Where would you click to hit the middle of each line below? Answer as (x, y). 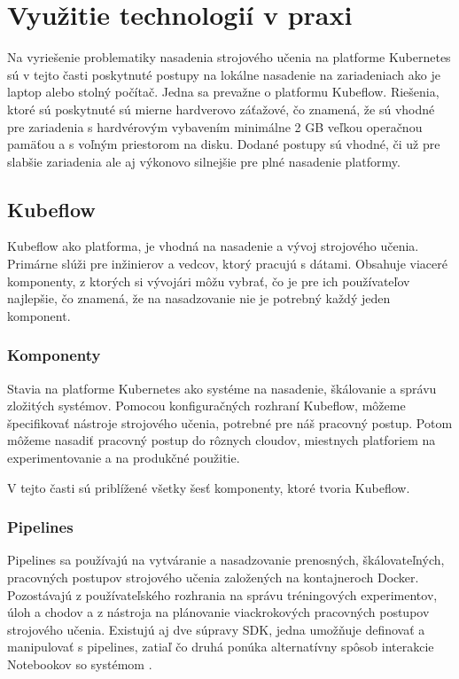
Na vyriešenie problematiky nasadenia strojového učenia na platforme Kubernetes (229, 57)
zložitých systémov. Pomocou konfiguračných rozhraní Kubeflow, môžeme (206, 406)
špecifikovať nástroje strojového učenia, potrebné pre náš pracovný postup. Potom (230, 422)
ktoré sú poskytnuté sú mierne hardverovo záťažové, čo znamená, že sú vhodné (221, 109)
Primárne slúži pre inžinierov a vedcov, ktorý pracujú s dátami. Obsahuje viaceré (227, 264)
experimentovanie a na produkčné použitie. (124, 458)
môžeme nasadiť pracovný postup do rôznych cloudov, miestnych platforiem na (222, 440)
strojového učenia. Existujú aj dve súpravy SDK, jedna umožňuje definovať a (216, 629)
